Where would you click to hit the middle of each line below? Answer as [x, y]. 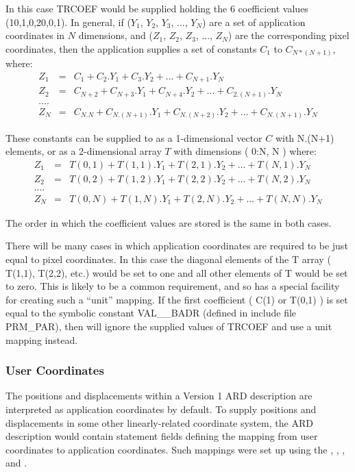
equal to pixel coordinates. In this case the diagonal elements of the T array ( [168, 259]
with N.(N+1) [305, 137]
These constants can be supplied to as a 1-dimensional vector [134, 137]
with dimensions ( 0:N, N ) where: [245, 151]
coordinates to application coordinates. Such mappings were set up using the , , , [175, 449]
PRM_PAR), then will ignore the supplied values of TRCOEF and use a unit [169, 326]
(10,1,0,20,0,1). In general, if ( [68, 22]
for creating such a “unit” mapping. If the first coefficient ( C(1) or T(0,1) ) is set [177, 299]
